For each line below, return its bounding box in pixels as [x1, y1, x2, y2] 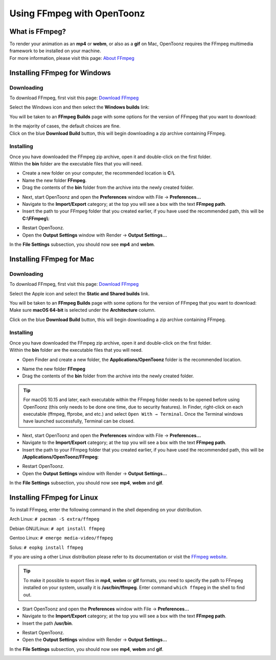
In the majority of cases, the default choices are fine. [9, 123, 121, 129]
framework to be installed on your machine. [9, 48, 101, 54]
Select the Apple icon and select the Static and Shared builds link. [9, 290, 150, 296]
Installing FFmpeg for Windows [9, 68, 111, 77]
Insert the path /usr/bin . [22, 620, 73, 626]
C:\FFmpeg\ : [22, 215, 50, 221]
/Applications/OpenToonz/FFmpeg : [22, 454, 99, 460]
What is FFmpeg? [9, 27, 66, 36]
